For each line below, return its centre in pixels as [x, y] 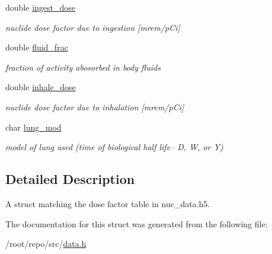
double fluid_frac [37, 47]
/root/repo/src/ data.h [46, 244]
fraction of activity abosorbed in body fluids [83, 67]
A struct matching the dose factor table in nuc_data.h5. [108, 203]
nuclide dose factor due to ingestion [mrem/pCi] [93, 27]
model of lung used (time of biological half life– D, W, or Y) [114, 147]
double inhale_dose [41, 87]
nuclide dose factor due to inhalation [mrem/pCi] [95, 107]
